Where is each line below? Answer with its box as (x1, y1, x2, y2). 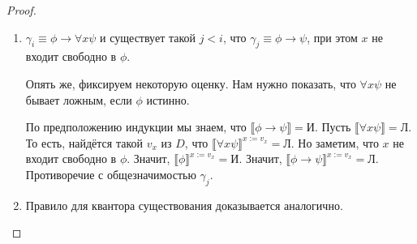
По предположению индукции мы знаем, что (25, 118, 247, 135)
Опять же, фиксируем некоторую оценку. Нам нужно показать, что (25, 75, 356, 92)
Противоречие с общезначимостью (25, 165, 196, 182)
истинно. (146, 91, 190, 108)
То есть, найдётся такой (25, 134, 144, 151)
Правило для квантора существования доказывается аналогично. (25, 196, 343, 213)
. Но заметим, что (290, 134, 379, 151)
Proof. (6, 2, 37, 18)
